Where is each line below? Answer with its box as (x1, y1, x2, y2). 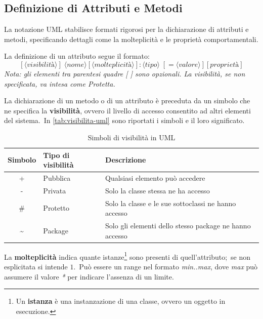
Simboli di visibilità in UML (87, 132, 176, 142)
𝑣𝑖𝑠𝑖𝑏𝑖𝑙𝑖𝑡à (27, 61, 55, 68)
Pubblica (43, 172, 71, 183)
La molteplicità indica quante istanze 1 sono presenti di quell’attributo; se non (4, 250, 251, 262)
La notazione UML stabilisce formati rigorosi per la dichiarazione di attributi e (4, 24, 249, 34)
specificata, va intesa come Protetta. (4, 78, 115, 89)
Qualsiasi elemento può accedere (105, 172, 205, 183)
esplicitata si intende (4, 261, 68, 272)
